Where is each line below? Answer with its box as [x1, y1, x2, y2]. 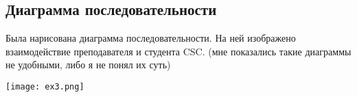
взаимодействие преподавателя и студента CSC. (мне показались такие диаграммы [5, 44, 352, 58]
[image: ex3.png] [5, 81, 84, 92]
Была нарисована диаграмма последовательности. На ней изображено [5, 31, 296, 45]
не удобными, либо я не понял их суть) [5, 57, 171, 72]
